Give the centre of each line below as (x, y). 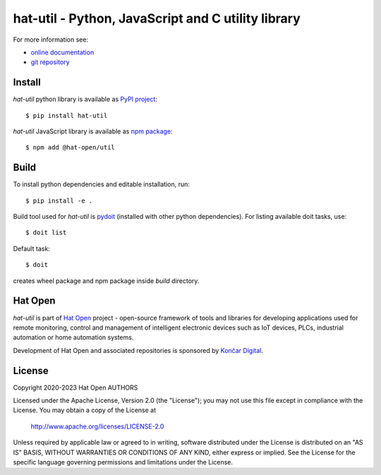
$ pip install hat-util (67, 115)
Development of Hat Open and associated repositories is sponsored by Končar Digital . (138, 350)
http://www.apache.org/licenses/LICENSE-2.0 (97, 426)
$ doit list (46, 233)
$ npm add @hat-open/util (71, 148)
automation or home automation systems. (73, 337)
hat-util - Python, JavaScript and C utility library (157, 18)
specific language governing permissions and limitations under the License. (123, 462)
